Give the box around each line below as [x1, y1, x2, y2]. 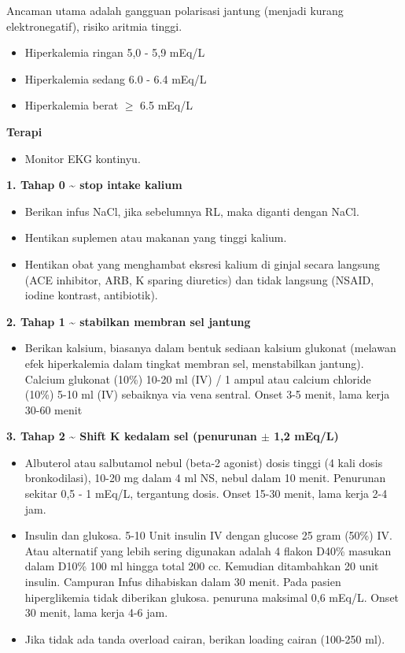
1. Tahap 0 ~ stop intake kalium [6, 176, 182, 193]
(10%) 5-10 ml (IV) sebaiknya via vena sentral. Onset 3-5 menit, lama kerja [24, 386, 390, 403]
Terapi [6, 123, 42, 139]
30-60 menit [24, 401, 83, 417]
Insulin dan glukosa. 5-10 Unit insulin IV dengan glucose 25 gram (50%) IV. [24, 527, 392, 544]
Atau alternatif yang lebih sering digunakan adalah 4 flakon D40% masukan [24, 542, 392, 558]
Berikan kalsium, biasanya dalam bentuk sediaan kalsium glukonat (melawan [24, 339, 396, 356]
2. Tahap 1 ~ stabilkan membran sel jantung [6, 313, 251, 329]
